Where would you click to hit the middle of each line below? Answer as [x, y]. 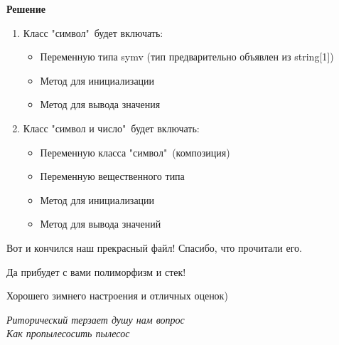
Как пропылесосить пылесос [68, 333]
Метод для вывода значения [100, 104]
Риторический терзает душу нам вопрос [96, 319]
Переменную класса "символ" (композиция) [135, 152]
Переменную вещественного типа [112, 176]
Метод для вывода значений [101, 224]
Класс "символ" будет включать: [93, 32]
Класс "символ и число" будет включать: [111, 128]
